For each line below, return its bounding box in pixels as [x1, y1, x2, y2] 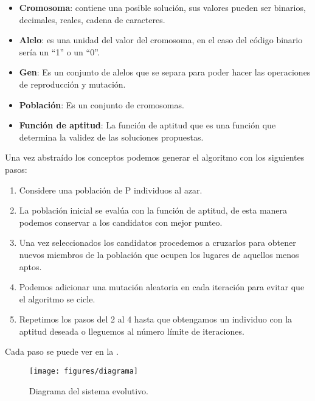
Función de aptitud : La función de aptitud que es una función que [19, 119, 276, 131]
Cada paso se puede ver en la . [5, 345, 119, 358]
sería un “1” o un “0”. [19, 45, 100, 58]
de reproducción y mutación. [19, 77, 126, 90]
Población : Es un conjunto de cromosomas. [19, 98, 184, 111]
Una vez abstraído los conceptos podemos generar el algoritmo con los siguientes [5, 151, 305, 164]
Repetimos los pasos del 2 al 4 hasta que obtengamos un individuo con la [19, 313, 292, 326]
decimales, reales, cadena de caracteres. [19, 13, 165, 26]
